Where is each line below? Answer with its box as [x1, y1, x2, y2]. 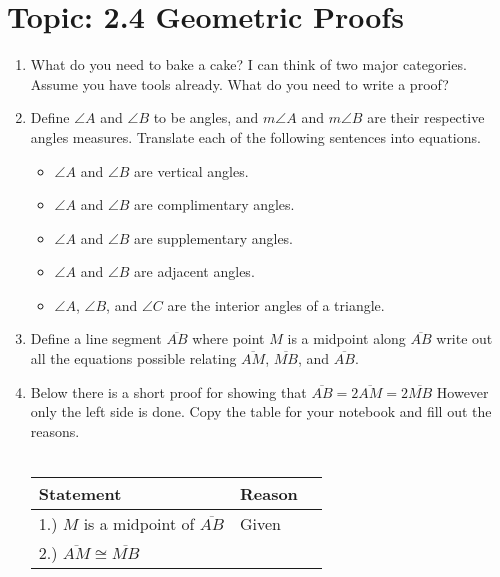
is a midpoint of [83, 512, 195, 536]
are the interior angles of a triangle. [167, 294, 385, 315]
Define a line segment [30, 328, 162, 349]
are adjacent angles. [134, 261, 255, 282]
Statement [38, 482, 122, 506]
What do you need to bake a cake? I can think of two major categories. [30, 54, 467, 75]
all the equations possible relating [30, 348, 237, 369]
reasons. [30, 420, 80, 441]
